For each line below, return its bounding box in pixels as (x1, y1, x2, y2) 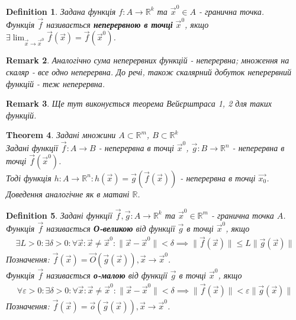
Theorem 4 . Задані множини (6, 129, 116, 141)
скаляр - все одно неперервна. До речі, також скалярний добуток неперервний (6, 65, 292, 78)
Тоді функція (6, 171, 52, 184)
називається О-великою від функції (46, 222, 175, 234)
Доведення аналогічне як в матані (6, 187, 130, 200)
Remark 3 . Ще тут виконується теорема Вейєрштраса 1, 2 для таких (6, 97, 272, 110)
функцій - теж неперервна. (6, 77, 105, 89)
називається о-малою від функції (46, 268, 168, 281)
